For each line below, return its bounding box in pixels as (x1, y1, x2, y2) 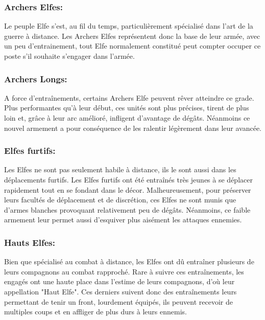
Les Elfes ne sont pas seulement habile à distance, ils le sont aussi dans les (4, 164, 236, 175)
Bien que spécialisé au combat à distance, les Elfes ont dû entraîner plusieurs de (4, 256, 254, 267)
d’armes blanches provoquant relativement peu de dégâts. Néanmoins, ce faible (4, 204, 251, 215)
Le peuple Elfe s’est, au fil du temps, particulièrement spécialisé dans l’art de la (4, 20, 253, 31)
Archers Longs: (4, 72, 67, 85)
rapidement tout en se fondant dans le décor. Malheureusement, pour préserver (4, 184, 251, 195)
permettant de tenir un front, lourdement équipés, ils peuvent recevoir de (4, 296, 233, 307)
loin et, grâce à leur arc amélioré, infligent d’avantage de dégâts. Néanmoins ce (4, 112, 250, 123)
